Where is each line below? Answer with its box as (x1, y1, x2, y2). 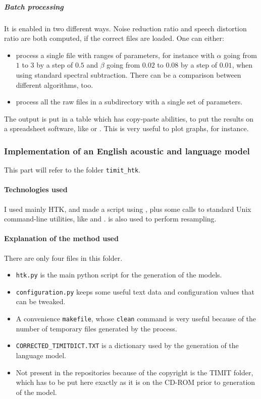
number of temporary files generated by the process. (16, 323, 177, 333)
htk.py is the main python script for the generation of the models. (16, 269, 222, 280)
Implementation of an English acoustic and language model (4, 144, 250, 157)
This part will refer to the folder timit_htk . (4, 164, 141, 175)
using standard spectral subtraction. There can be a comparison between (16, 69, 241, 80)
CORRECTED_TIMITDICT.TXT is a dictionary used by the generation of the (16, 340, 239, 351)
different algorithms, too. (16, 79, 93, 90)
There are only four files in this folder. (4, 252, 123, 263)
